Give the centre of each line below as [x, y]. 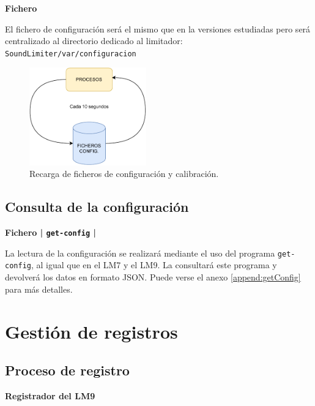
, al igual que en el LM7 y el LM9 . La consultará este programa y [154, 265]
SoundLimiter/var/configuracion [71, 54]
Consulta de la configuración [97, 207]
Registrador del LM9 [50, 395]
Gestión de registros [91, 331]
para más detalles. [39, 289]
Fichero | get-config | [50, 232]
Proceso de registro [67, 370]
